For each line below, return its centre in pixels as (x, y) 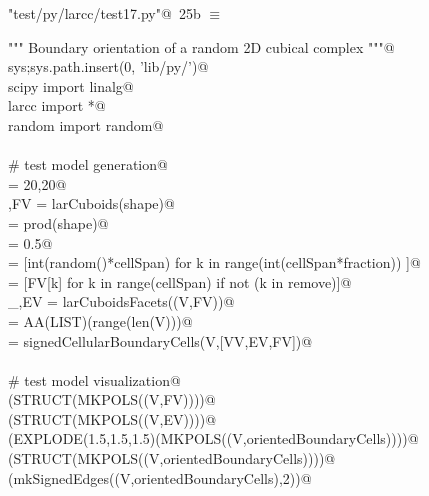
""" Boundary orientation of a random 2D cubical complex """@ (201, 46)
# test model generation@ (88, 164)
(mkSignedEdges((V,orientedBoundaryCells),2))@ (160, 477)
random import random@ (86, 124)
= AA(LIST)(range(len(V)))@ (100, 320)
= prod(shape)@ (58, 222)
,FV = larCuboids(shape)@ (91, 203)
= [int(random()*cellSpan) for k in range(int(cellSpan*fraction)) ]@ (214, 262)
